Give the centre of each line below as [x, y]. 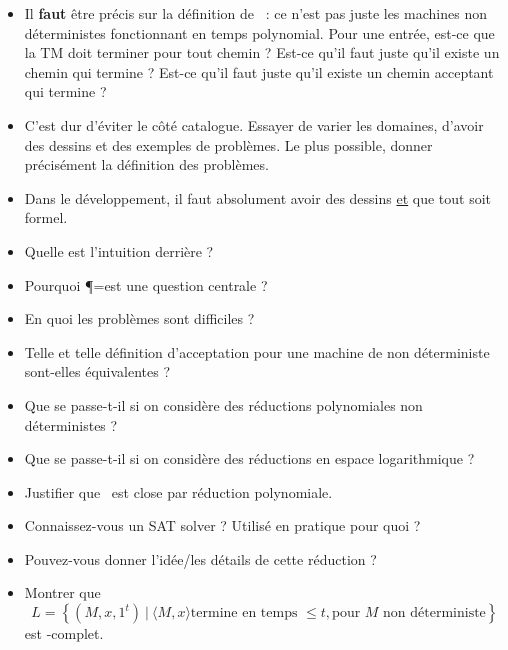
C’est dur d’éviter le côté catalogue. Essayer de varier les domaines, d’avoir [254, 124]
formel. [46, 217]
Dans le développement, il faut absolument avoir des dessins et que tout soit [258, 197]
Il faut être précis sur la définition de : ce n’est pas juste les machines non [255, 13]
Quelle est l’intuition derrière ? [119, 250]
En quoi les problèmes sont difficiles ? [139, 318]
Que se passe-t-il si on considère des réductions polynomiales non [223, 404]
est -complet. [64, 633]
